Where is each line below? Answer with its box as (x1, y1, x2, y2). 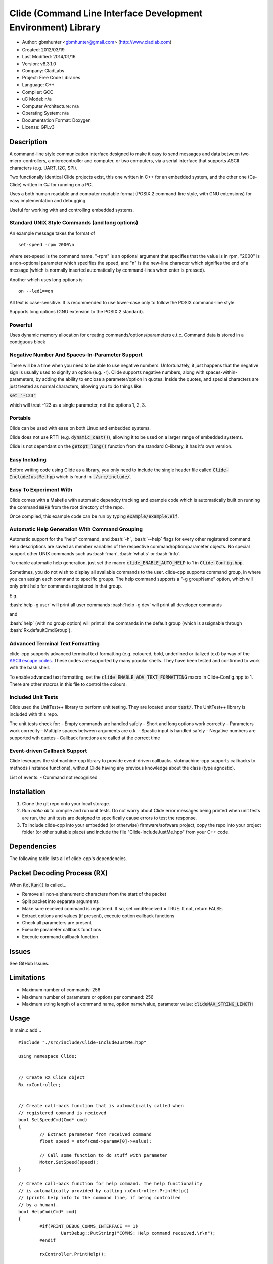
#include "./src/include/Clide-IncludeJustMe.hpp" (18, 1039, 147, 1045)
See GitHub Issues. (9, 960, 50, 966)
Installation (9, 787, 45, 796)
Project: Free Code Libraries (22, 75, 81, 81)
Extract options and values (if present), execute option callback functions (22, 913, 175, 919)
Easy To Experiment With (9, 486, 73, 493)
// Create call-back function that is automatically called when (18, 1103, 184, 1109)
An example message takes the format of (9, 230, 96, 236)
